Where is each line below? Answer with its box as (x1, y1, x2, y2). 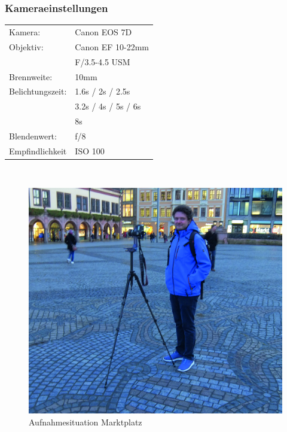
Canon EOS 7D (75, 25, 132, 38)
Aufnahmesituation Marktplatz (29, 415, 142, 428)
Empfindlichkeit (9, 144, 67, 157)
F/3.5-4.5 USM (75, 55, 130, 68)
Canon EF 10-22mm (75, 40, 149, 53)
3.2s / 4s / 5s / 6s (75, 100, 141, 112)
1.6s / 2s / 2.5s (75, 85, 130, 98)
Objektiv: (9, 40, 44, 53)
